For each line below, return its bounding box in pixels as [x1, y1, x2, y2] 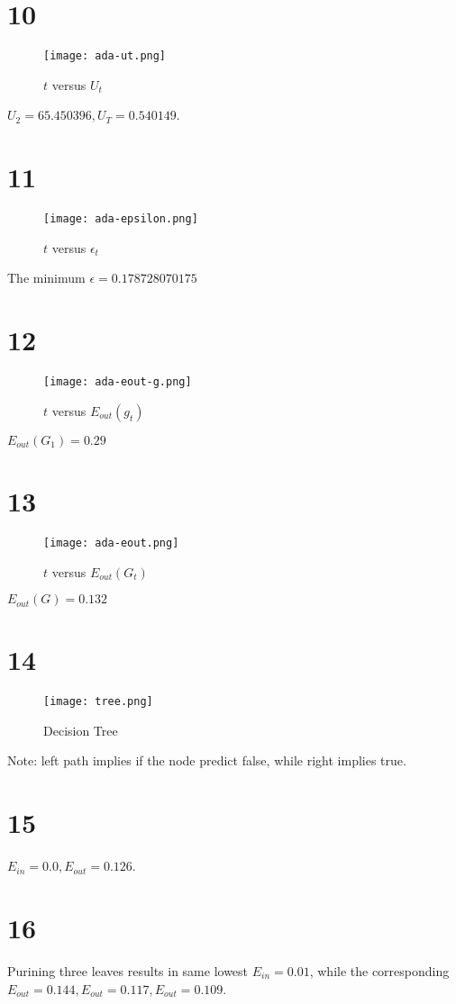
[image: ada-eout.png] [43, 536, 179, 549]
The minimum [7, 268, 86, 287]
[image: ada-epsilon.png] [43, 213, 198, 226]
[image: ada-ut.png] [43, 50, 167, 63]
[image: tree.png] [43, 695, 153, 709]
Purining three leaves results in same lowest [7, 961, 249, 980]
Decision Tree [43, 720, 118, 739]
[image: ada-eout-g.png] [43, 375, 192, 389]
